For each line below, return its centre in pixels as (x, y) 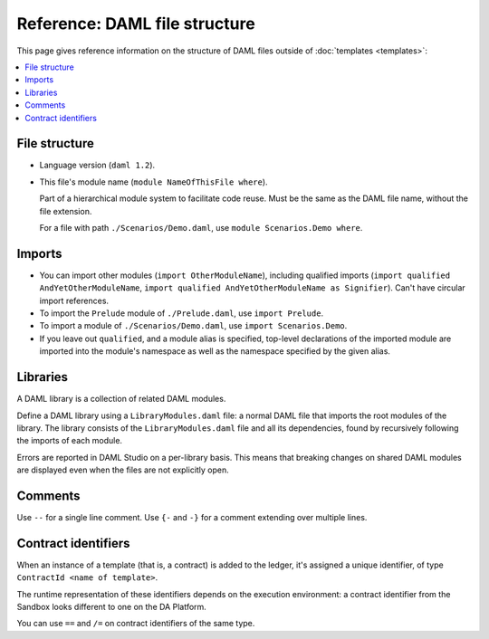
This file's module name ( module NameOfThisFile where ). (153, 182)
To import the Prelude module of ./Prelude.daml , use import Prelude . (182, 313)
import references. (74, 300)
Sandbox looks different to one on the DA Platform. (112, 607)
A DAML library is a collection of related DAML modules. (121, 399)
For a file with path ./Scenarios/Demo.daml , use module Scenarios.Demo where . (201, 227)
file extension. (66, 211)
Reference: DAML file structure (136, 24)
